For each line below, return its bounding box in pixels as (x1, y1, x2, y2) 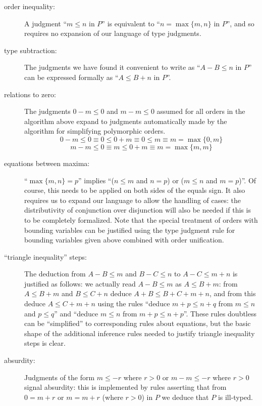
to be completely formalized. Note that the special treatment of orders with (24, 214, 258, 225)
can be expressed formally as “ (24, 71, 119, 82)
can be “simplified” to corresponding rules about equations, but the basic (24, 318, 251, 329)
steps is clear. (24, 338, 66, 348)
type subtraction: (4, 45, 57, 55)
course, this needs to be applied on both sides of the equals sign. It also (24, 185, 245, 195)
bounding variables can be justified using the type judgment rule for (24, 224, 235, 235)
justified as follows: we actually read (24, 278, 136, 289)
